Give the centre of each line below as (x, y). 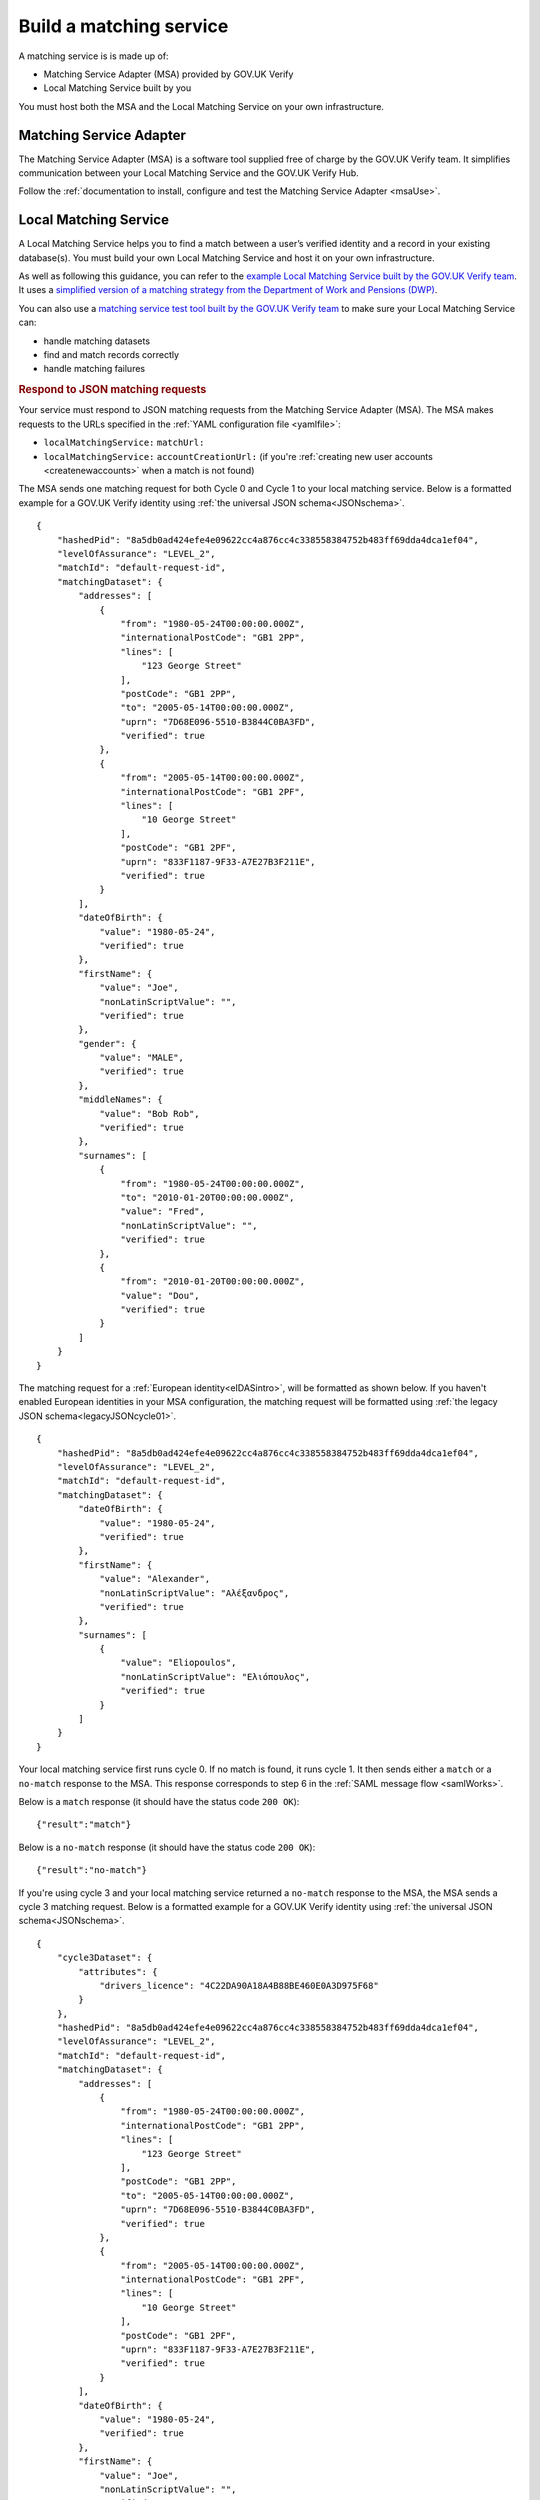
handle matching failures (94, 369)
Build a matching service (123, 26)
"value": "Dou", (160, 1295)
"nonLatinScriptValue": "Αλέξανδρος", (194, 1593)
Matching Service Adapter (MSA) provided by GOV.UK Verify (168, 74)
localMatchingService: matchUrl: (124, 443)
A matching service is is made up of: (93, 56)
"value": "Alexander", (155, 1579)
